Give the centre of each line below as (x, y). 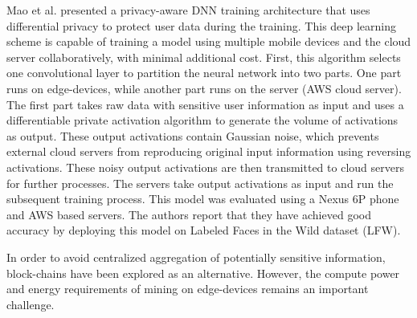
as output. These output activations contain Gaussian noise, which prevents (193, 135)
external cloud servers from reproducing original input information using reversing (209, 151)
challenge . (31, 304)
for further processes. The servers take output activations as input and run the (200, 183)
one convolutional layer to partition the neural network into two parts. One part (204, 73)
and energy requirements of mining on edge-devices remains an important (188, 289)
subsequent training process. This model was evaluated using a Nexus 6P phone (203, 199)
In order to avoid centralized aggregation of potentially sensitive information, (196, 257)
